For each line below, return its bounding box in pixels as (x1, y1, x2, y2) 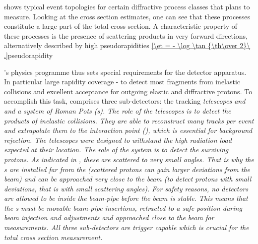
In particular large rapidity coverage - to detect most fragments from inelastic (4, 76, 241, 87)
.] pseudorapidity (4, 50, 53, 60)
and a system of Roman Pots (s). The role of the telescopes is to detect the (4, 105, 231, 116)
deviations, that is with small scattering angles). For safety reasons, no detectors (4, 183, 249, 193)
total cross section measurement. (4, 232, 103, 242)
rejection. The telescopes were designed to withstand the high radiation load (4, 134, 232, 145)
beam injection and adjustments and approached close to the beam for (4, 212, 214, 223)
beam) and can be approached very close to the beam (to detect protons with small (4, 174, 252, 184)
